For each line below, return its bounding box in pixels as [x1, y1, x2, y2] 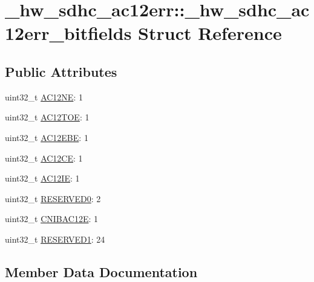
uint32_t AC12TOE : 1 [5, 111, 90, 123]
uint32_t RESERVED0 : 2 [5, 192, 101, 205]
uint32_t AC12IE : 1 [5, 172, 80, 185]
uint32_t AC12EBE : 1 [5, 131, 88, 143]
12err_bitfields [5, 21, 132, 45]
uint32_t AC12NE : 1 [5, 90, 83, 103]
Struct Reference [138, 21, 282, 45]
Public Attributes [5, 62, 117, 80]
